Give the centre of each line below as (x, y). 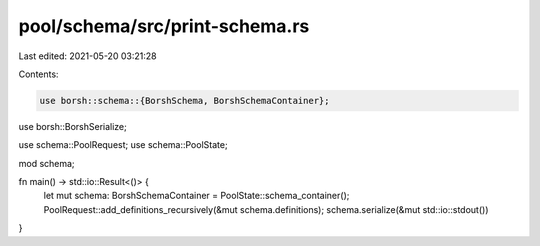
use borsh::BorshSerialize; (72, 126)
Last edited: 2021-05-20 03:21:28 (87, 56)
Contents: (38, 74)
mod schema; (46, 163)
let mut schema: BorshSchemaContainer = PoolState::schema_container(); (196, 196)
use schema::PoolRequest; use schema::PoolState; (123, 145)
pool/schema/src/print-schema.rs (164, 26)
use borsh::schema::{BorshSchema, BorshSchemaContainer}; (184, 100)
